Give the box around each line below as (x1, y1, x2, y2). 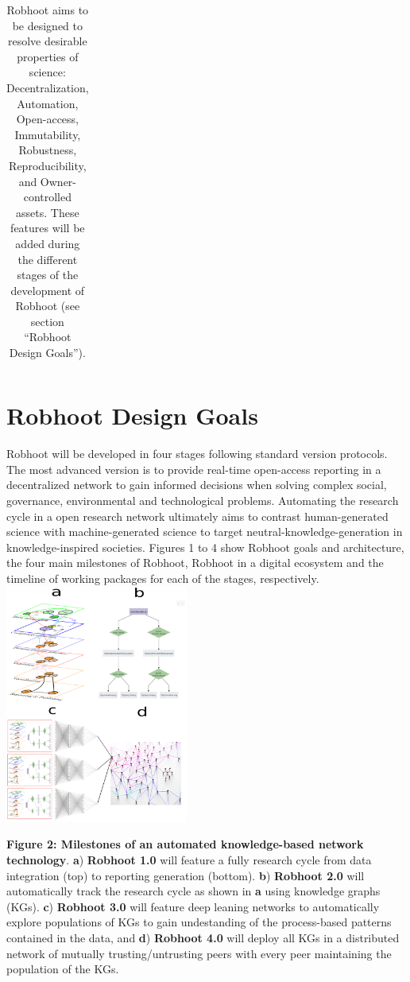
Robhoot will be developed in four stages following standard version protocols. (6, 445, 388, 462)
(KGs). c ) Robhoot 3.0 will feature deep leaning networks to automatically (6, 898, 380, 914)
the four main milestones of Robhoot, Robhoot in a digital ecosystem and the (6, 554, 384, 571)
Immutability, (14, 126, 81, 142)
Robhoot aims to (6, 2, 89, 17)
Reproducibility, (9, 157, 87, 173)
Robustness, (18, 142, 77, 158)
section (30, 312, 64, 329)
